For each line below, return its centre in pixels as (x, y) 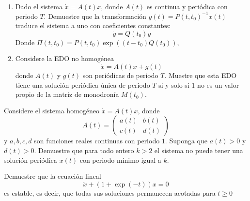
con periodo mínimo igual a (120, 160)
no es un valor (218, 85)
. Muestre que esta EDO (201, 75)
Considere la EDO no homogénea (64, 58)
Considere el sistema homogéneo (52, 110)
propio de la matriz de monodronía (67, 94)
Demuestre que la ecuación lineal (53, 176)
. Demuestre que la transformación (95, 16)
